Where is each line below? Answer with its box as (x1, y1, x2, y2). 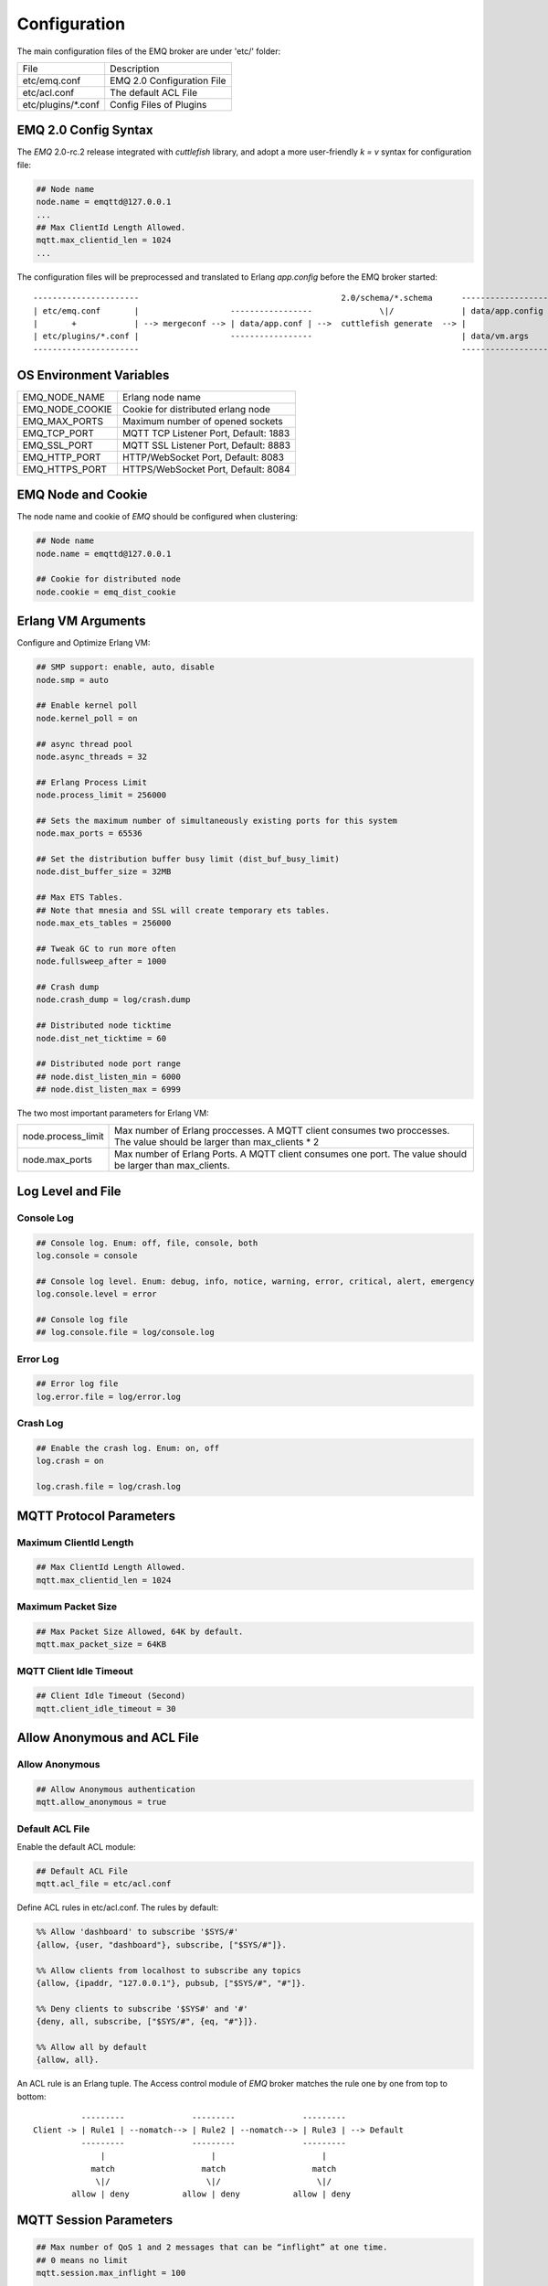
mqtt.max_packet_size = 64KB (36, 1640, 167, 1650)
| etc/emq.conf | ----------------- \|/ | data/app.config (33, 305, 543, 315)
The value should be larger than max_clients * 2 (114, 1136, 320, 1148)
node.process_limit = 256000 (36, 790, 167, 800)
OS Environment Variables (16, 367, 170, 383)
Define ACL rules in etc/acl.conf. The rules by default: (16, 1902, 219, 1913)
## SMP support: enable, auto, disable (36, 662, 215, 672)
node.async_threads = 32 (36, 751, 148, 762)
